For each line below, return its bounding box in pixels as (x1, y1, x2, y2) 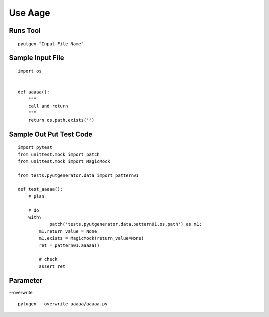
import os (18, 68, 42, 74)
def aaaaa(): (18, 89, 50, 95)
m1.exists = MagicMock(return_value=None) (39, 235, 144, 241)
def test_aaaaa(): (18, 186, 63, 192)
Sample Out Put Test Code (9, 130, 93, 138)
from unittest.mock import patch (18, 151, 100, 157)
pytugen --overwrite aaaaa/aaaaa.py (18, 301, 108, 307)
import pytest (18, 145, 52, 150)
